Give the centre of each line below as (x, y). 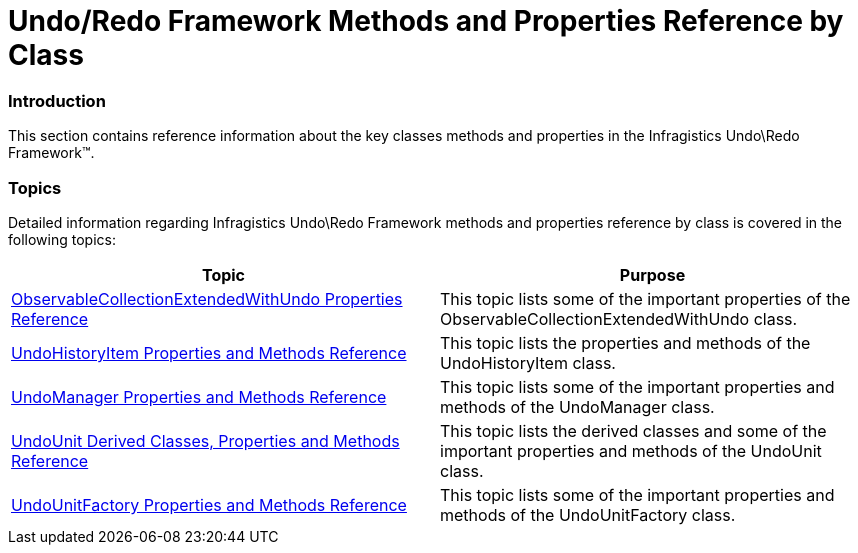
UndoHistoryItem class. (528, 362)
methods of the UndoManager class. (577, 406)
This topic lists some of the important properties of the (645, 298)
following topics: (62, 239)
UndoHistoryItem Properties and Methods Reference (209, 352)
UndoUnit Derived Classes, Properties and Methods (205, 440)
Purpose (652, 274)
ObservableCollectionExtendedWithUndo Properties (207, 298)
